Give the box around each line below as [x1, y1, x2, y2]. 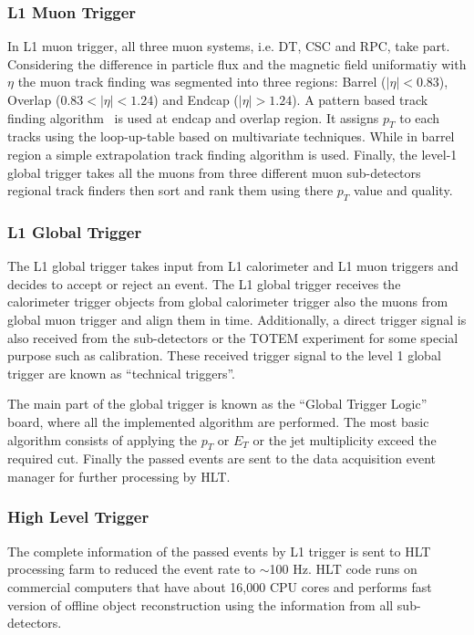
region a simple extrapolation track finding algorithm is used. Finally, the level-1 [7, 144, 458, 163]
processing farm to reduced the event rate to [7, 559, 256, 578]
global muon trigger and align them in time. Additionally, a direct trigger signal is [7, 309, 467, 328]
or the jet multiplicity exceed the [252, 430, 437, 449]
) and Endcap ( [153, 90, 239, 109]
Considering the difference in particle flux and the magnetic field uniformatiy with [7, 54, 467, 73]
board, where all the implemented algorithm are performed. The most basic [7, 411, 429, 431]
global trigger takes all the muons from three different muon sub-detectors [7, 162, 421, 182]
